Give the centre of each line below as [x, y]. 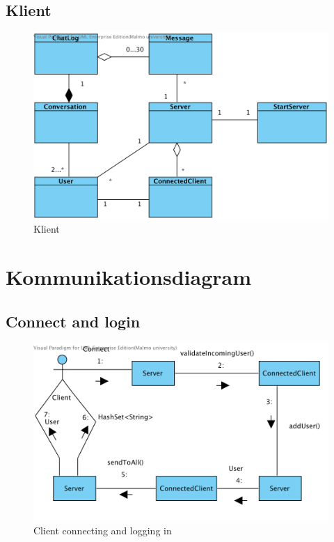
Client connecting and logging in [103, 531]
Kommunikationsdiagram [129, 277]
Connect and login [73, 321]
